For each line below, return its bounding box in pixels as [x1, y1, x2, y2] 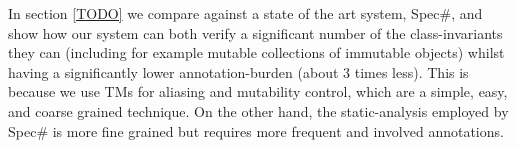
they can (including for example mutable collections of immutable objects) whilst [8, 42, 505, 63]
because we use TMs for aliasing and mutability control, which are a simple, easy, [8, 81, 508, 102]
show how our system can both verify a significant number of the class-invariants [8, 22, 503, 43]
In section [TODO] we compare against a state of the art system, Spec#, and [8, 3, 483, 23]
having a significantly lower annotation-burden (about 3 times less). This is [8, 61, 469, 82]
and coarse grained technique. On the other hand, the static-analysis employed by [8, 100, 509, 121]
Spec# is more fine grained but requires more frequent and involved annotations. [8, 120, 504, 141]
